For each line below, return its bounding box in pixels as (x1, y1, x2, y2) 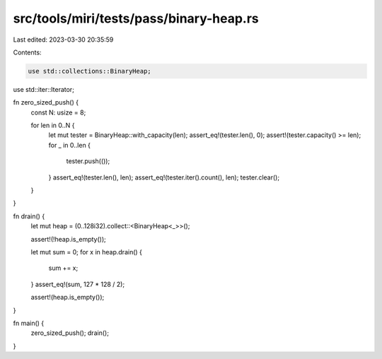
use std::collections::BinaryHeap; (28, 67, 151, 75)
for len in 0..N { (30, 121, 75, 130)
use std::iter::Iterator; (13, 85, 74, 93)
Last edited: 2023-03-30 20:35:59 (13, 35, 114, 44)
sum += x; (48, 264, 79, 272)
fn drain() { (13, 212, 45, 220)
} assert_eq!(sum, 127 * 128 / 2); (30, 280, 125, 288)
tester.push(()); (66, 157, 110, 165)
